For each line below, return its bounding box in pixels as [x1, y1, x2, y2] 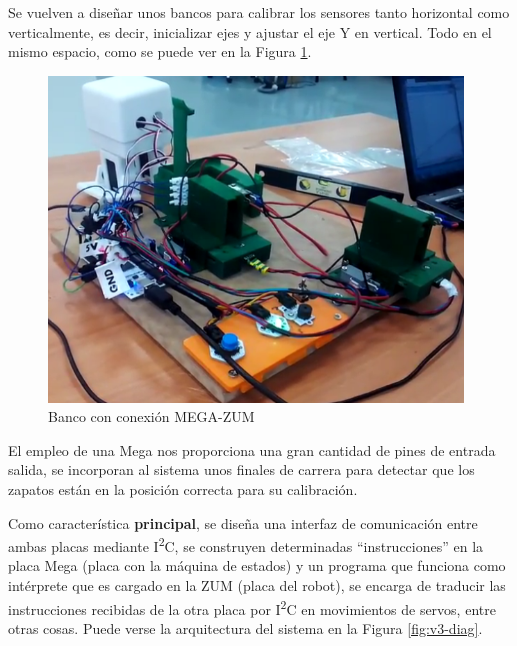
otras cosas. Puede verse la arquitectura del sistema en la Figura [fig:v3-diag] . [8, 617, 483, 638]
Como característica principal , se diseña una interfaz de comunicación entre [8, 512, 478, 533]
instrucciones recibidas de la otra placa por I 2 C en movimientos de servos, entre [8, 595, 496, 619]
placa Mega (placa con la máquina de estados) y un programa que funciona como [8, 555, 506, 576]
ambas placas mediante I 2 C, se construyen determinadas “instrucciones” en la [8, 533, 484, 556]
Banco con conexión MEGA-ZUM [48, 406, 255, 427]
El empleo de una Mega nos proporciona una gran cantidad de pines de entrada [8, 439, 496, 460]
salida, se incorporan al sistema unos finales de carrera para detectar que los [8, 459, 475, 480]
